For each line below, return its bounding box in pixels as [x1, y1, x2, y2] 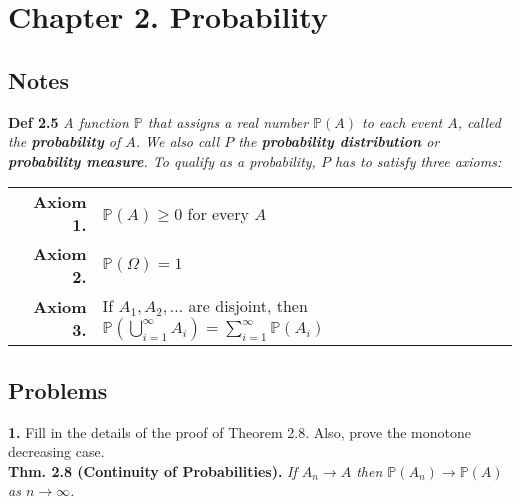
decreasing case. [8, 441, 105, 462]
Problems [8, 374, 108, 405]
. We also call [135, 131, 220, 152]
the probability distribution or [238, 131, 440, 152]
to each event [362, 111, 443, 132]
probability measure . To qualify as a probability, [8, 150, 316, 171]
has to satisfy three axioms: [334, 150, 502, 171]
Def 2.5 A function [8, 111, 129, 132]
